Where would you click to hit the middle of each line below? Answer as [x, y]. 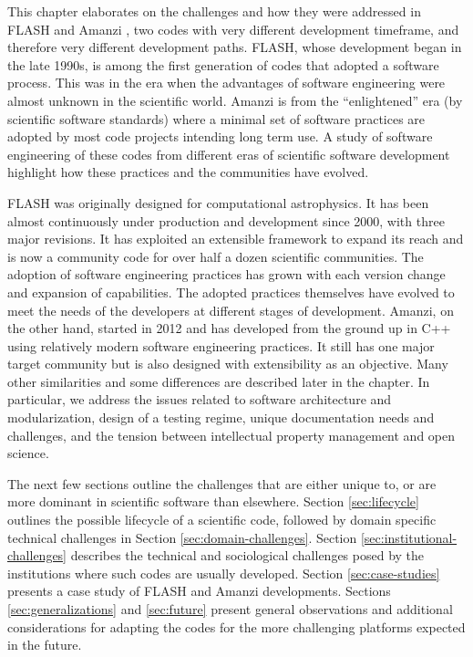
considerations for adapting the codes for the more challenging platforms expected [236, 626]
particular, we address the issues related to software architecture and [200, 399]
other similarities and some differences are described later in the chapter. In [219, 381]
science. [28, 453]
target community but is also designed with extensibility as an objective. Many [228, 364]
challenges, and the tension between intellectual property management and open [231, 435]
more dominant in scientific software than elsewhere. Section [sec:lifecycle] [213, 501]
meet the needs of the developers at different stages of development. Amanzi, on [231, 310]
